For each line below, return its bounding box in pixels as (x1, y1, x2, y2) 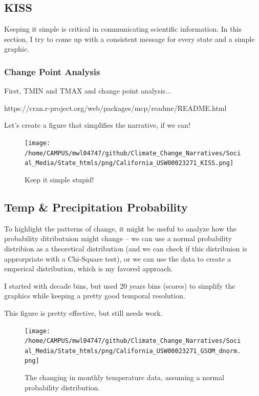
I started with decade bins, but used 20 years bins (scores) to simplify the (4, 280, 235, 291)
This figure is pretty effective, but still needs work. (4, 307, 163, 318)
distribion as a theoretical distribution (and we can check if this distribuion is (4, 243, 247, 253)
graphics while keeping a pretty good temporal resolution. (4, 290, 185, 301)
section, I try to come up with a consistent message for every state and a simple (4, 33, 255, 44)
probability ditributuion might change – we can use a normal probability (4, 233, 232, 244)
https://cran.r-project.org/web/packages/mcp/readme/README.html (4, 102, 227, 113)
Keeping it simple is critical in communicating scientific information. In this (4, 24, 242, 34)
